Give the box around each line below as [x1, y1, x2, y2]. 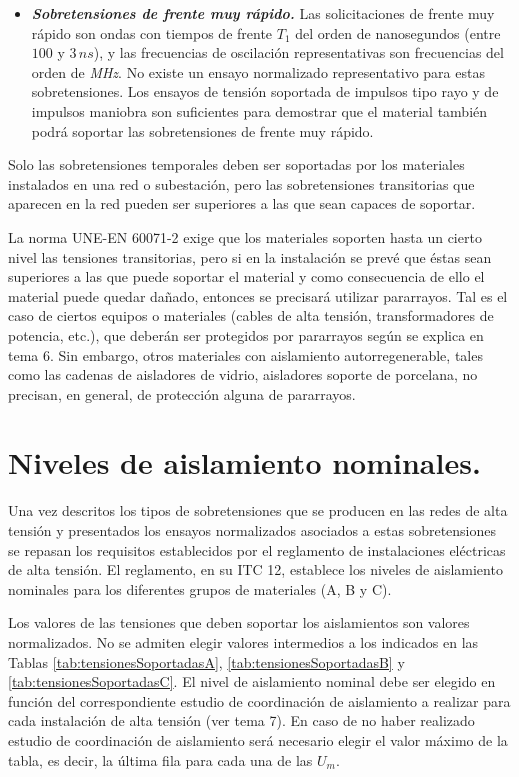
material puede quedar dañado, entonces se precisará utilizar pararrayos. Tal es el [8, 285, 508, 306]
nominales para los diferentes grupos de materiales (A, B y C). [8, 578, 392, 599]
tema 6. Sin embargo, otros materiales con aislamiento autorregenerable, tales [8, 344, 483, 365]
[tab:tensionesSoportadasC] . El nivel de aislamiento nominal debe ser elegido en [8, 671, 496, 692]
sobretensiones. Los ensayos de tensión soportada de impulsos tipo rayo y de [31, 81, 499, 102]
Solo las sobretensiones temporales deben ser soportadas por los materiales [8, 154, 465, 175]
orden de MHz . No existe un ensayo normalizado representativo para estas [31, 61, 485, 82]
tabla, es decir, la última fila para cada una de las [8, 749, 313, 770]
